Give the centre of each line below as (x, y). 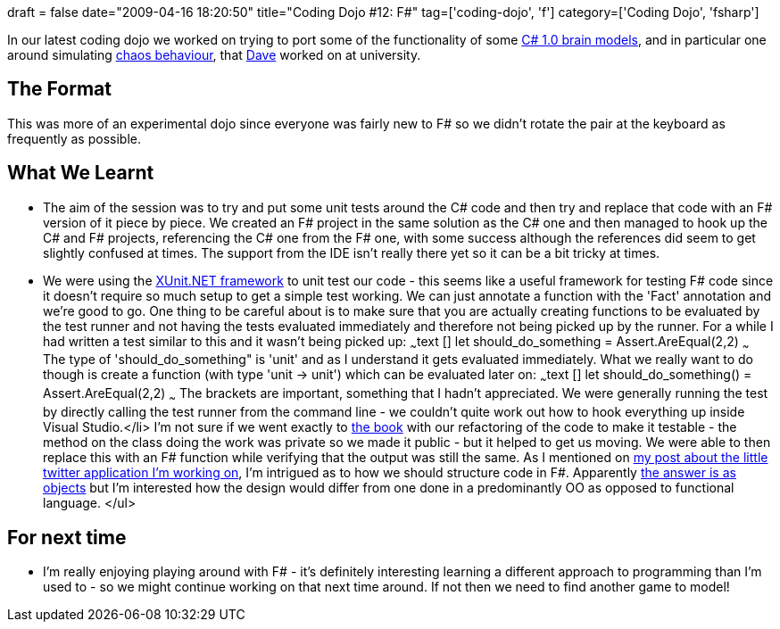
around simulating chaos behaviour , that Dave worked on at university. (214, 55)
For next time (67, 537)
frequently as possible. (74, 138)
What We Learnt (81, 173)
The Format (59, 89)
